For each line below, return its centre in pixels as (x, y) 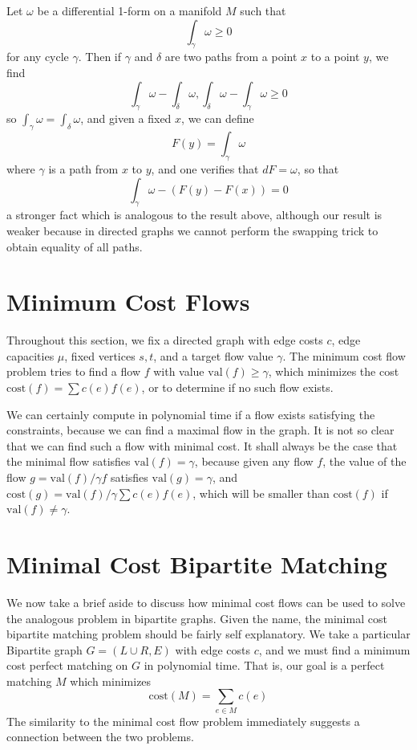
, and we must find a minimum (334, 649)
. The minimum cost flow (344, 355)
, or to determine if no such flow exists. (237, 387)
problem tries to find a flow (73, 371)
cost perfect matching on (67, 665)
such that (263, 10)
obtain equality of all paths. (75, 246)
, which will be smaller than (261, 493)
